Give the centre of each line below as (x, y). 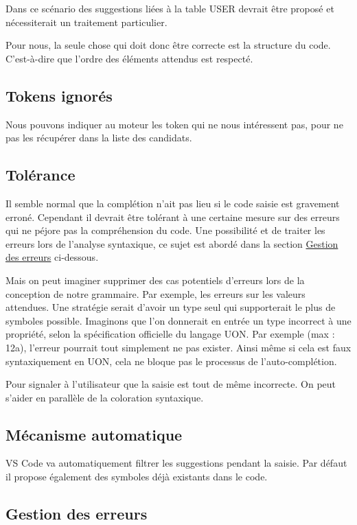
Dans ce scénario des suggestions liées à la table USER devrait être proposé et (170, 8)
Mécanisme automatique (94, 434)
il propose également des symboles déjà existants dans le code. (137, 477)
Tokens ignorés (59, 95)
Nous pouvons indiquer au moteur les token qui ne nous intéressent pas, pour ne (174, 124)
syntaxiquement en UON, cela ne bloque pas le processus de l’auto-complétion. (171, 361)
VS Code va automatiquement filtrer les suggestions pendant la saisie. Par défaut (176, 463)
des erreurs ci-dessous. (52, 257)
